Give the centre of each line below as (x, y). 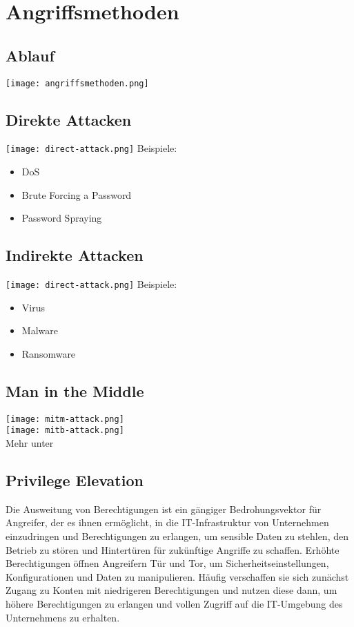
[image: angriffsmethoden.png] (77, 83)
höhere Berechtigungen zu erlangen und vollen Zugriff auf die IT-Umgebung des (174, 603)
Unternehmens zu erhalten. (63, 617)
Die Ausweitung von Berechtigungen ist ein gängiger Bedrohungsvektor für (164, 509)
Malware (40, 330)
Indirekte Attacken (75, 255)
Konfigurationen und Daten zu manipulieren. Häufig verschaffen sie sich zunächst (177, 576)
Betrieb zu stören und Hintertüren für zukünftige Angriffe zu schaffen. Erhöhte (173, 549)
